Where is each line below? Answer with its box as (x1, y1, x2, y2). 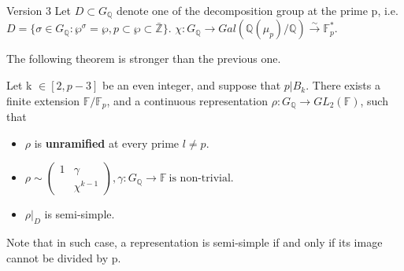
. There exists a (306, 77, 380, 93)
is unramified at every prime (34, 134, 180, 151)
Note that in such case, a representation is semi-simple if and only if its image (6, 234, 383, 251)
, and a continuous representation (106, 92, 268, 108)
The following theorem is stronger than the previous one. (6, 50, 281, 67)
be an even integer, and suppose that (102, 77, 281, 93)
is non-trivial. (169, 173, 234, 185)
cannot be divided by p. (6, 249, 121, 266)
